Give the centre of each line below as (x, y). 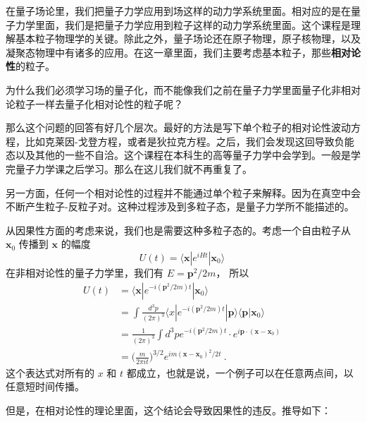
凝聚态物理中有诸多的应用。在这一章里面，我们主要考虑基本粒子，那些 (168, 52)
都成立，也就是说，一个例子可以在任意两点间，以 (240, 372)
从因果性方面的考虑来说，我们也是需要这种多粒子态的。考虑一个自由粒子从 (178, 230)
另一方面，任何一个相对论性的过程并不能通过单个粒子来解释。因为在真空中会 (183, 192)
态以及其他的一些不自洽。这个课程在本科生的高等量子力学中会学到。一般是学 (183, 155)
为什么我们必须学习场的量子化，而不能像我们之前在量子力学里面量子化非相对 (183, 89)
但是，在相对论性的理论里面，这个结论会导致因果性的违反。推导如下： (168, 410)
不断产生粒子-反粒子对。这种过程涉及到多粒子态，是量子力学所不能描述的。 (180, 206)
